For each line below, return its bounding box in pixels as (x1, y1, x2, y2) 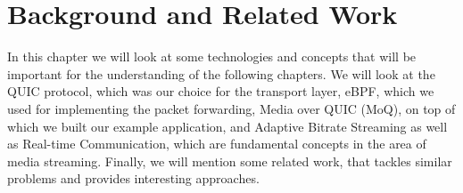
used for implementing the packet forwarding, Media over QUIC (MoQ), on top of (7, 99, 456, 117)
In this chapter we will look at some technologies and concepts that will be (7, 47, 417, 66)
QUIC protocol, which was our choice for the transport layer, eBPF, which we (7, 82, 434, 101)
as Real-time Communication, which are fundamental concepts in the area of (7, 134, 426, 153)
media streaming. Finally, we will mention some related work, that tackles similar (7, 151, 452, 170)
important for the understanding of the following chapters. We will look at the (7, 64, 435, 83)
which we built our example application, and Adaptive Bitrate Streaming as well (7, 117, 448, 135)
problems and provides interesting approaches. (7, 169, 260, 188)
